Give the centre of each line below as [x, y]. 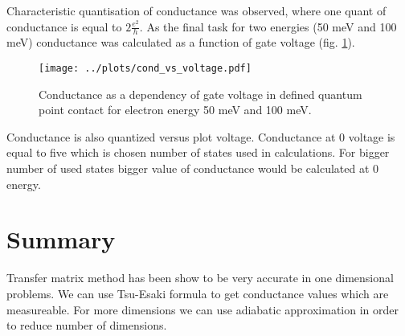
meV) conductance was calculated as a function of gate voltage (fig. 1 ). [181, 42]
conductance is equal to [64, 26]
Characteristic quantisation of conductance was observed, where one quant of [196, 10]
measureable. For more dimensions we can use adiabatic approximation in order [203, 309]
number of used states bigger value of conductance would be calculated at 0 [193, 168]
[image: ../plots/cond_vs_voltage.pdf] [145, 69]
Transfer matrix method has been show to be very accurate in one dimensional [200, 278]
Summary [61, 239]
